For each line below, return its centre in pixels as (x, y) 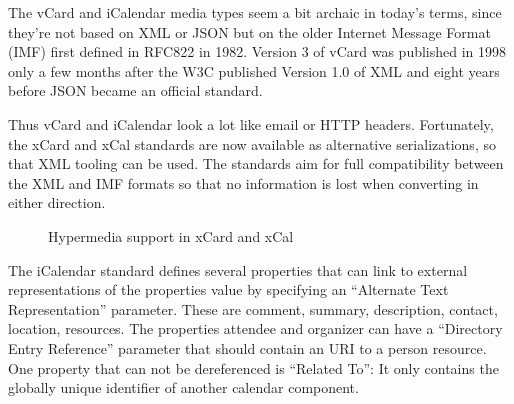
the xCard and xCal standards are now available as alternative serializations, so (252, 143)
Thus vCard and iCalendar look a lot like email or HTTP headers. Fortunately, (251, 123)
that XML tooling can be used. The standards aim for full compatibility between (256, 163)
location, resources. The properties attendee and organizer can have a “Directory (255, 328)
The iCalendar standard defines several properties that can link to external (238, 269)
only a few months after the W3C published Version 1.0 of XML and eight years (254, 70)
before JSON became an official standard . (135, 90)
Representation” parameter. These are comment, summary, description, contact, (253, 308)
